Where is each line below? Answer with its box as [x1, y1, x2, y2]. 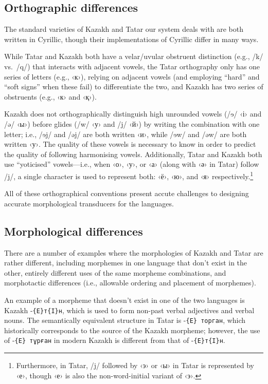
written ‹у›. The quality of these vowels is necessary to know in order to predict [4, 139, 256, 149]
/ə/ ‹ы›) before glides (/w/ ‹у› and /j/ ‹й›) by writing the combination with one [4, 118, 260, 129]
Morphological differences [4, 223, 143, 239]
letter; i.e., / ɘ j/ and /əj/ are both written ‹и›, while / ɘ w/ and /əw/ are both [4, 128, 247, 139]
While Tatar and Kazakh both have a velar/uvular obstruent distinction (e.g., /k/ [4, 51, 263, 62]
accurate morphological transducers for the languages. [4, 198, 174, 208]
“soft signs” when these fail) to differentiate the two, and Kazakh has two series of [4, 81, 263, 92]
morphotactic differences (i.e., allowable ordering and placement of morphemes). [4, 277, 256, 288]
